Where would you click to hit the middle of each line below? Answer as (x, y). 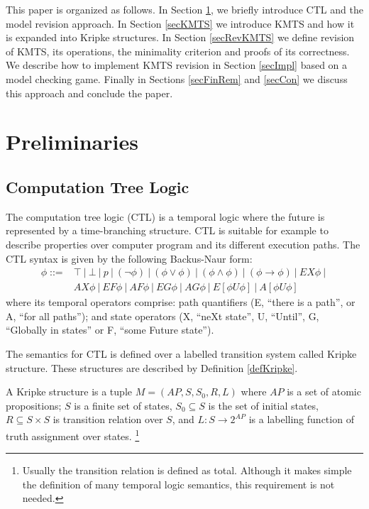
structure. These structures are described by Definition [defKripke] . (152, 367)
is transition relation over (108, 419)
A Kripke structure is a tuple (69, 392)
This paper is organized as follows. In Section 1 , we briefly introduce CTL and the (184, 9)
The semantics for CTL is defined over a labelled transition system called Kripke (181, 353)
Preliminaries (72, 142)
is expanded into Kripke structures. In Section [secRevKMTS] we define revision (180, 37)
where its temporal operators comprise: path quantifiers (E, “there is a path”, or (181, 302)
